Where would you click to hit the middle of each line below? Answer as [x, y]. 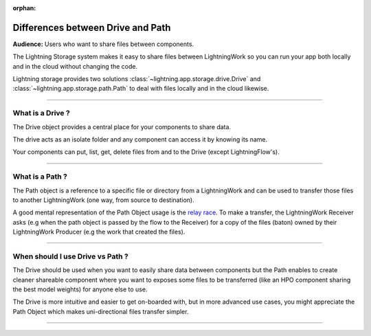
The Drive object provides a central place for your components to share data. [122, 126]
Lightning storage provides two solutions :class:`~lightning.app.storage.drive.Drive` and [137, 79]
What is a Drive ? [41, 113]
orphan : [24, 8]
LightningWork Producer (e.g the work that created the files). [99, 232]
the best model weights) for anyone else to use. [80, 289]
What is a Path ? [40, 177]
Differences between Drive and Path [92, 27]
